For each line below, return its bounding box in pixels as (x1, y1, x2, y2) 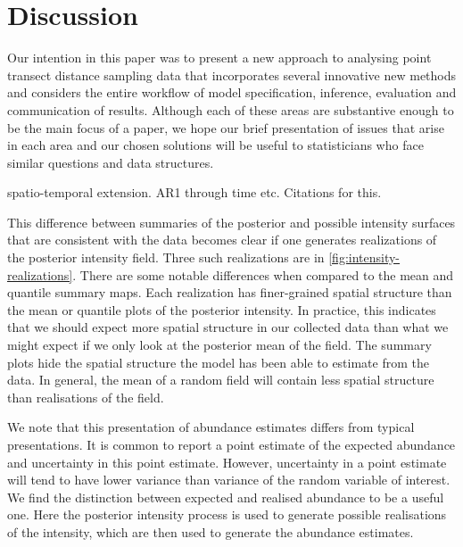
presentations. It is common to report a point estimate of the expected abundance (7, 435, 456, 453)
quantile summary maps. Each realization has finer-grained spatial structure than (7, 283, 452, 302)
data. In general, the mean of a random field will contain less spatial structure (7, 370, 434, 389)
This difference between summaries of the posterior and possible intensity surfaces (7, 212, 456, 231)
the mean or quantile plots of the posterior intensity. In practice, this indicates (7, 300, 436, 319)
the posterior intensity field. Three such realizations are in (7, 248, 325, 267)
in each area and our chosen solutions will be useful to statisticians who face (7, 136, 424, 154)
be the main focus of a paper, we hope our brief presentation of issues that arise (7, 118, 444, 137)
